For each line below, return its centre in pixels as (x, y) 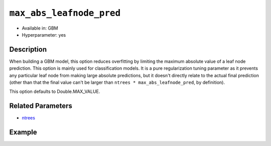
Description (28, 49)
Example (23, 132)
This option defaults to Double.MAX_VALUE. (55, 92)
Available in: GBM (40, 28)
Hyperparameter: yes (44, 35)
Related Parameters (41, 106)
